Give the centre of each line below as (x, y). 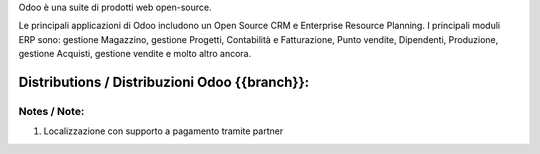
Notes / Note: (51, 111)
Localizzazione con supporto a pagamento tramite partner (163, 131)
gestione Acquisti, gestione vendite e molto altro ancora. (135, 54)
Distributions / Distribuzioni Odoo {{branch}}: (164, 81)
